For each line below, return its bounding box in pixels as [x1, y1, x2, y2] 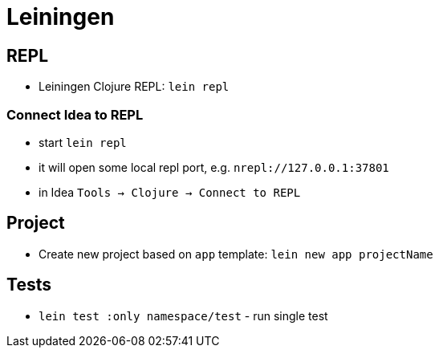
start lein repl [39, 135, 127, 149]
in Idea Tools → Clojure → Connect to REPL [39, 185, 301, 199]
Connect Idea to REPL [6, 106, 144, 123]
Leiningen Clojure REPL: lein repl [39, 79, 230, 94]
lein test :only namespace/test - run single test [39, 308, 328, 323]
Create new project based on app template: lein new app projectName [39, 246, 433, 261]
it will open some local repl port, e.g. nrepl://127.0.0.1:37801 [39, 160, 389, 174]
